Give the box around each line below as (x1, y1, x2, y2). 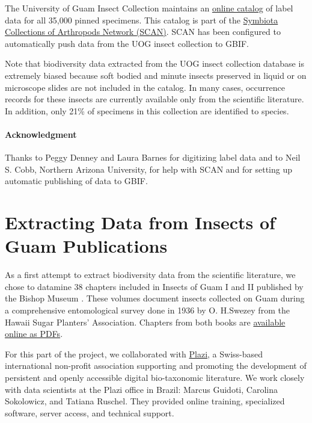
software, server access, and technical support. (5, 406, 174, 419)
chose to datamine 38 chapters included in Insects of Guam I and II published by (5, 280, 304, 292)
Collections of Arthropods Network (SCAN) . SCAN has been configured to (5, 25, 281, 38)
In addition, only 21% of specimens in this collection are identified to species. (5, 104, 289, 117)
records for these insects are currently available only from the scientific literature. (5, 93, 304, 105)
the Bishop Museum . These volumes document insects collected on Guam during (5, 292, 305, 304)
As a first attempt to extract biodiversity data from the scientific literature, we (5, 268, 296, 281)
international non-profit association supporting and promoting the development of (5, 359, 307, 372)
